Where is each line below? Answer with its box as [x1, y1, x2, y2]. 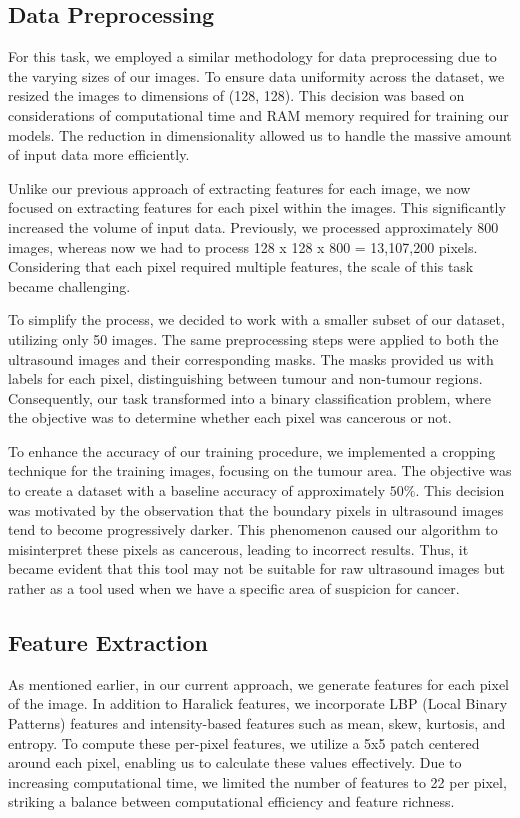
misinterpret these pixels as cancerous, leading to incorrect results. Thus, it [8, 538, 469, 559]
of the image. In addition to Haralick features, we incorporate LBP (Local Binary [8, 693, 508, 714]
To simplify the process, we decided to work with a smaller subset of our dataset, [8, 309, 505, 330]
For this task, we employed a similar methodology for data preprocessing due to [8, 46, 497, 67]
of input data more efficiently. [8, 144, 190, 165]
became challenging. [8, 275, 131, 296]
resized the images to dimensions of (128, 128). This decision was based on [8, 85, 465, 106]
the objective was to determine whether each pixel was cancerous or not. [8, 407, 452, 428]
